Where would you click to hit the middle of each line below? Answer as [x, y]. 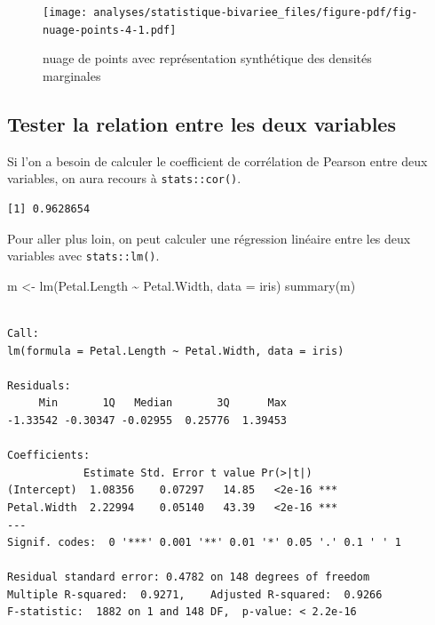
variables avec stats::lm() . [83, 256]
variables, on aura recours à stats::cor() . [124, 178]
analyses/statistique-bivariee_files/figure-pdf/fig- [256, 12]
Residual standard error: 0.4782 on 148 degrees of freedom [189, 577]
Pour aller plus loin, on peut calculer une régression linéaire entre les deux [209, 238]
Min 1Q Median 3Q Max [162, 403]
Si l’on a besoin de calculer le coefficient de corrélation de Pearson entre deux [217, 160]
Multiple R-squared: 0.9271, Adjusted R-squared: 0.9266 [195, 594]
